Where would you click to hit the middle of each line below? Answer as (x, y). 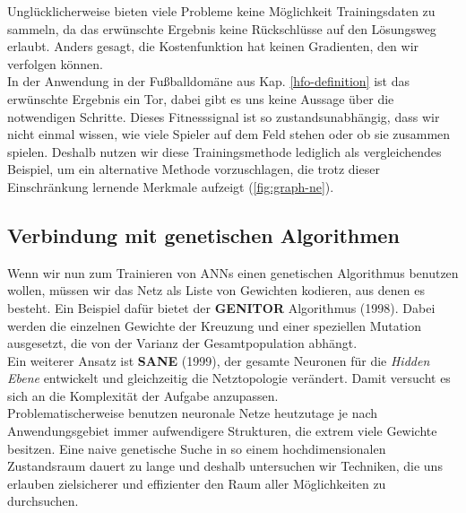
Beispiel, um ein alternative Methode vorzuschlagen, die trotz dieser (194, 169)
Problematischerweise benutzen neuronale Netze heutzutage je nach (193, 413)
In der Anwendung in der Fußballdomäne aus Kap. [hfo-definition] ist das (208, 81)
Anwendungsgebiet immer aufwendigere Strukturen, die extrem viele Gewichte (222, 431)
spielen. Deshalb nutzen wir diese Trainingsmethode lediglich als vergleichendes (224, 151)
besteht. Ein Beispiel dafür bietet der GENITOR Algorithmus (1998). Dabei (221, 307)
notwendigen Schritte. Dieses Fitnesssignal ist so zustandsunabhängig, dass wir (224, 116)
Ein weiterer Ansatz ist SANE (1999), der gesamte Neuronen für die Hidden (219, 360)
